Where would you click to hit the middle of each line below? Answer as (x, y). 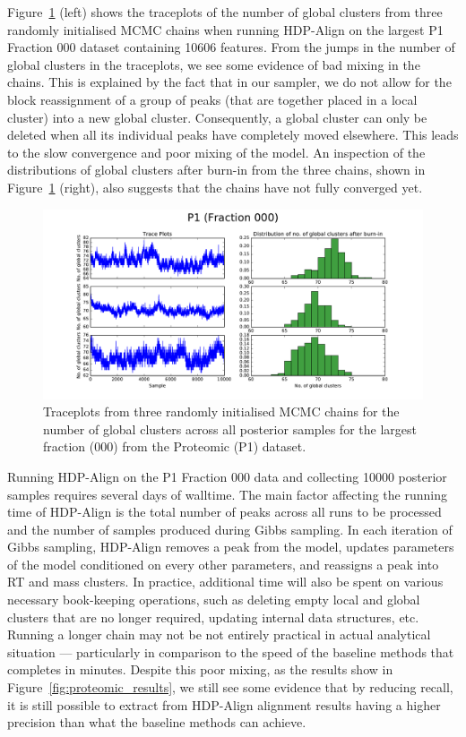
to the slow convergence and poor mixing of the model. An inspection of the (216, 152)
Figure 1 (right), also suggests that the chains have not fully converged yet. (215, 187)
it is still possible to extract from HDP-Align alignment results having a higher (224, 704)
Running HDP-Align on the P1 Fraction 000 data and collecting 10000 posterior (227, 476)
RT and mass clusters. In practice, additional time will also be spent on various (225, 582)
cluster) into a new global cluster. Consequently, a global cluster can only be (217, 117)
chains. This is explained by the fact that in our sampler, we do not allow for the (229, 82)
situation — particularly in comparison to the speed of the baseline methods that (231, 651)
